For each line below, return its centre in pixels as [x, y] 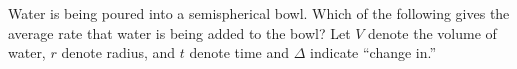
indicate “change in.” [373, 52]
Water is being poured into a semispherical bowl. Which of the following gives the [259, 13]
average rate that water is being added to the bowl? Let [179, 32]
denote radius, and [118, 52]
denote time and [239, 52]
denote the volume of [432, 32]
